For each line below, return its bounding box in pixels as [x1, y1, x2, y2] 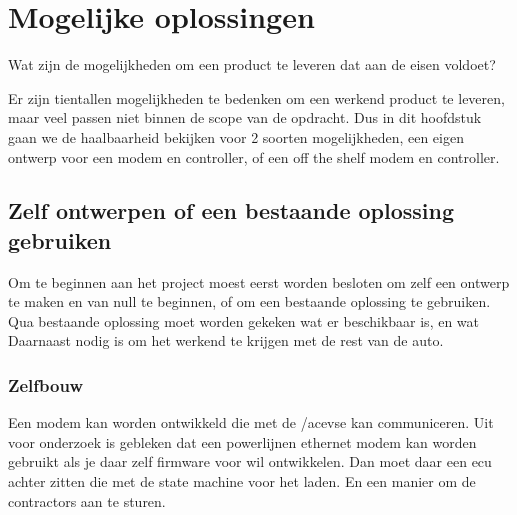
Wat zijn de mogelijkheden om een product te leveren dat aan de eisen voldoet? [8, 54, 496, 75]
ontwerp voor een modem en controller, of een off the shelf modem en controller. [8, 146, 500, 167]
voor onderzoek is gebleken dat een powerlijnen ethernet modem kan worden [8, 431, 477, 452]
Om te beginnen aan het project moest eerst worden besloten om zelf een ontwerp [8, 271, 510, 292]
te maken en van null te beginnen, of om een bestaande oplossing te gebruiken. [8, 291, 491, 312]
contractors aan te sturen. [8, 490, 166, 511]
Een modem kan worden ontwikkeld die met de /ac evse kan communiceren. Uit [8, 412, 494, 433]
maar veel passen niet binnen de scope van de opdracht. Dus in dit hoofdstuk [8, 107, 482, 128]
